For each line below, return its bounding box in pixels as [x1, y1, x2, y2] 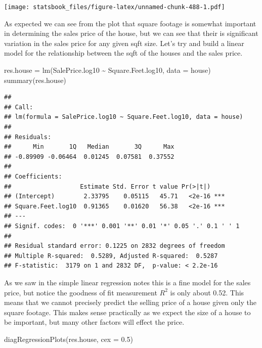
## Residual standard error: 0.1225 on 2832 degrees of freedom [4, 242, 225, 250]
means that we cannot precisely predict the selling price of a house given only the [4, 297, 256, 308]
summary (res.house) [4, 74, 66, 85]
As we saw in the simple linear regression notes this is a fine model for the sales [4, 277, 251, 287]
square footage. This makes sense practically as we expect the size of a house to [4, 307, 251, 317]
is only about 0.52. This [170, 287, 244, 297]
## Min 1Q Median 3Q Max [4, 143, 174, 151]
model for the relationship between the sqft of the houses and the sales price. [4, 48, 243, 58]
